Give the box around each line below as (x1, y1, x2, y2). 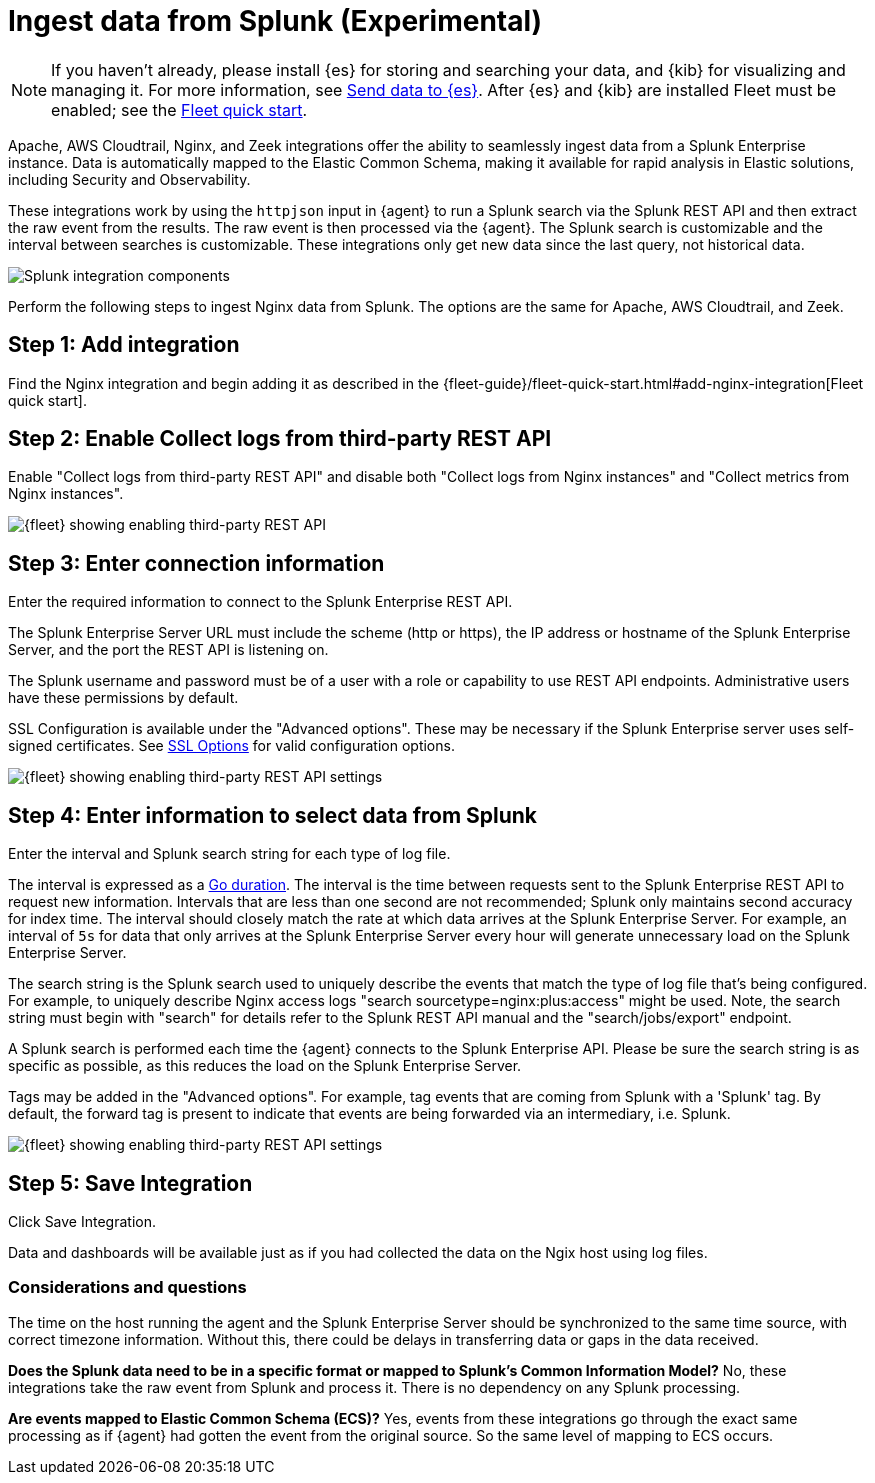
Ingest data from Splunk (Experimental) (8, 4, 543, 38)
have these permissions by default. (8, 689, 239, 707)
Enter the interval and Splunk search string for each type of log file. (8, 845, 451, 863)
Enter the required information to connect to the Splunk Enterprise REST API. (8, 593, 513, 611)
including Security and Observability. (8, 170, 251, 188)
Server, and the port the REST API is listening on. (8, 641, 329, 659)
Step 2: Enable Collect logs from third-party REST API (8, 426, 552, 452)
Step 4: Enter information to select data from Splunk (8, 802, 538, 828)
